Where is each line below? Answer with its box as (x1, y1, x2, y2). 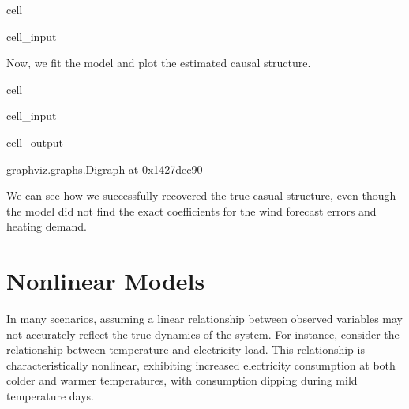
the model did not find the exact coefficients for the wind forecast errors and (6, 202, 377, 219)
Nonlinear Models (6, 265, 205, 297)
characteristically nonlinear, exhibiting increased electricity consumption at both (6, 356, 396, 373)
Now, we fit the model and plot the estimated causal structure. (6, 54, 311, 71)
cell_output (6, 133, 63, 150)
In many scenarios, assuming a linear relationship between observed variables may (6, 310, 403, 327)
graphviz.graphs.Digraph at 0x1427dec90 (6, 160, 203, 177)
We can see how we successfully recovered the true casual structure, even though (6, 187, 396, 204)
